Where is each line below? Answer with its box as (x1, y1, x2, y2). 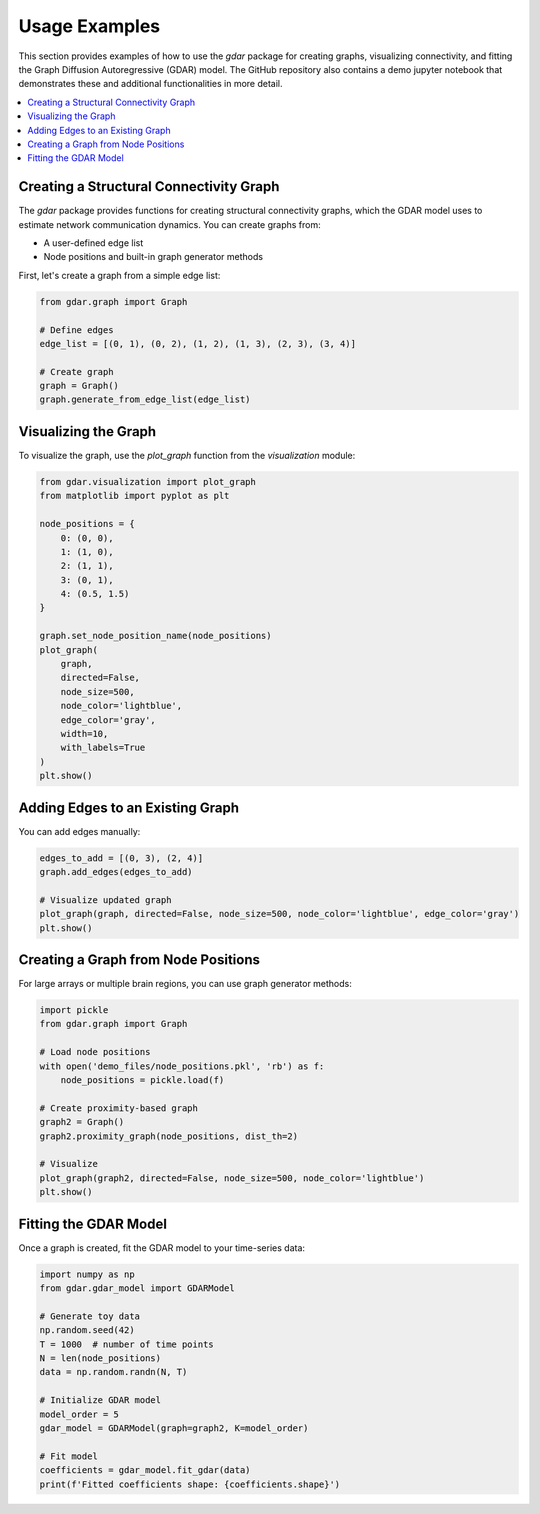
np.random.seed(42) (39, 1325, 135, 1336)
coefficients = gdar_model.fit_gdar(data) (39, 1465, 251, 1476)
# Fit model (39, 1450, 99, 1462)
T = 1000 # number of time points (39, 1338, 214, 1350)
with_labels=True (60, 742, 146, 754)
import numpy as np (39, 1268, 135, 1280)
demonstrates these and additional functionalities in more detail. (18, 78, 283, 90)
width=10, (60, 728, 109, 739)
